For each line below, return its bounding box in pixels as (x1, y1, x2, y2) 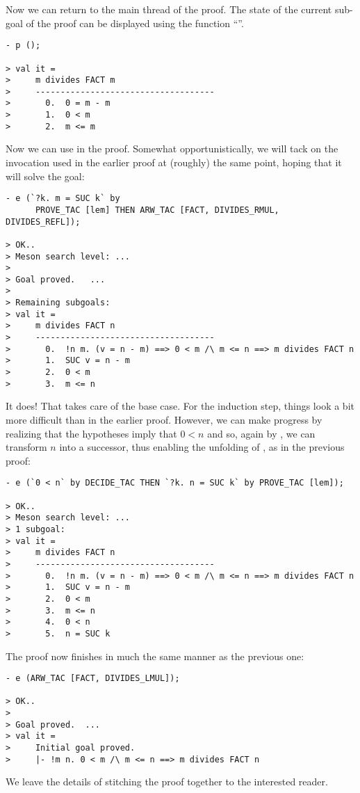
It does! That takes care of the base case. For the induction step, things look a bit (6, 399, 354, 413)
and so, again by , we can (207, 426, 316, 440)
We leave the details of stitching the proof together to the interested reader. (6, 774, 328, 789)
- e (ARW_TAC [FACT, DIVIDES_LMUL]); (6, 673, 180, 684)
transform (6, 440, 47, 454)
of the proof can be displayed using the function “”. (26, 15, 244, 30)
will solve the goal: (6, 168, 85, 183)
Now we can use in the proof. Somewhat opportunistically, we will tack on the (6, 141, 338, 156)
